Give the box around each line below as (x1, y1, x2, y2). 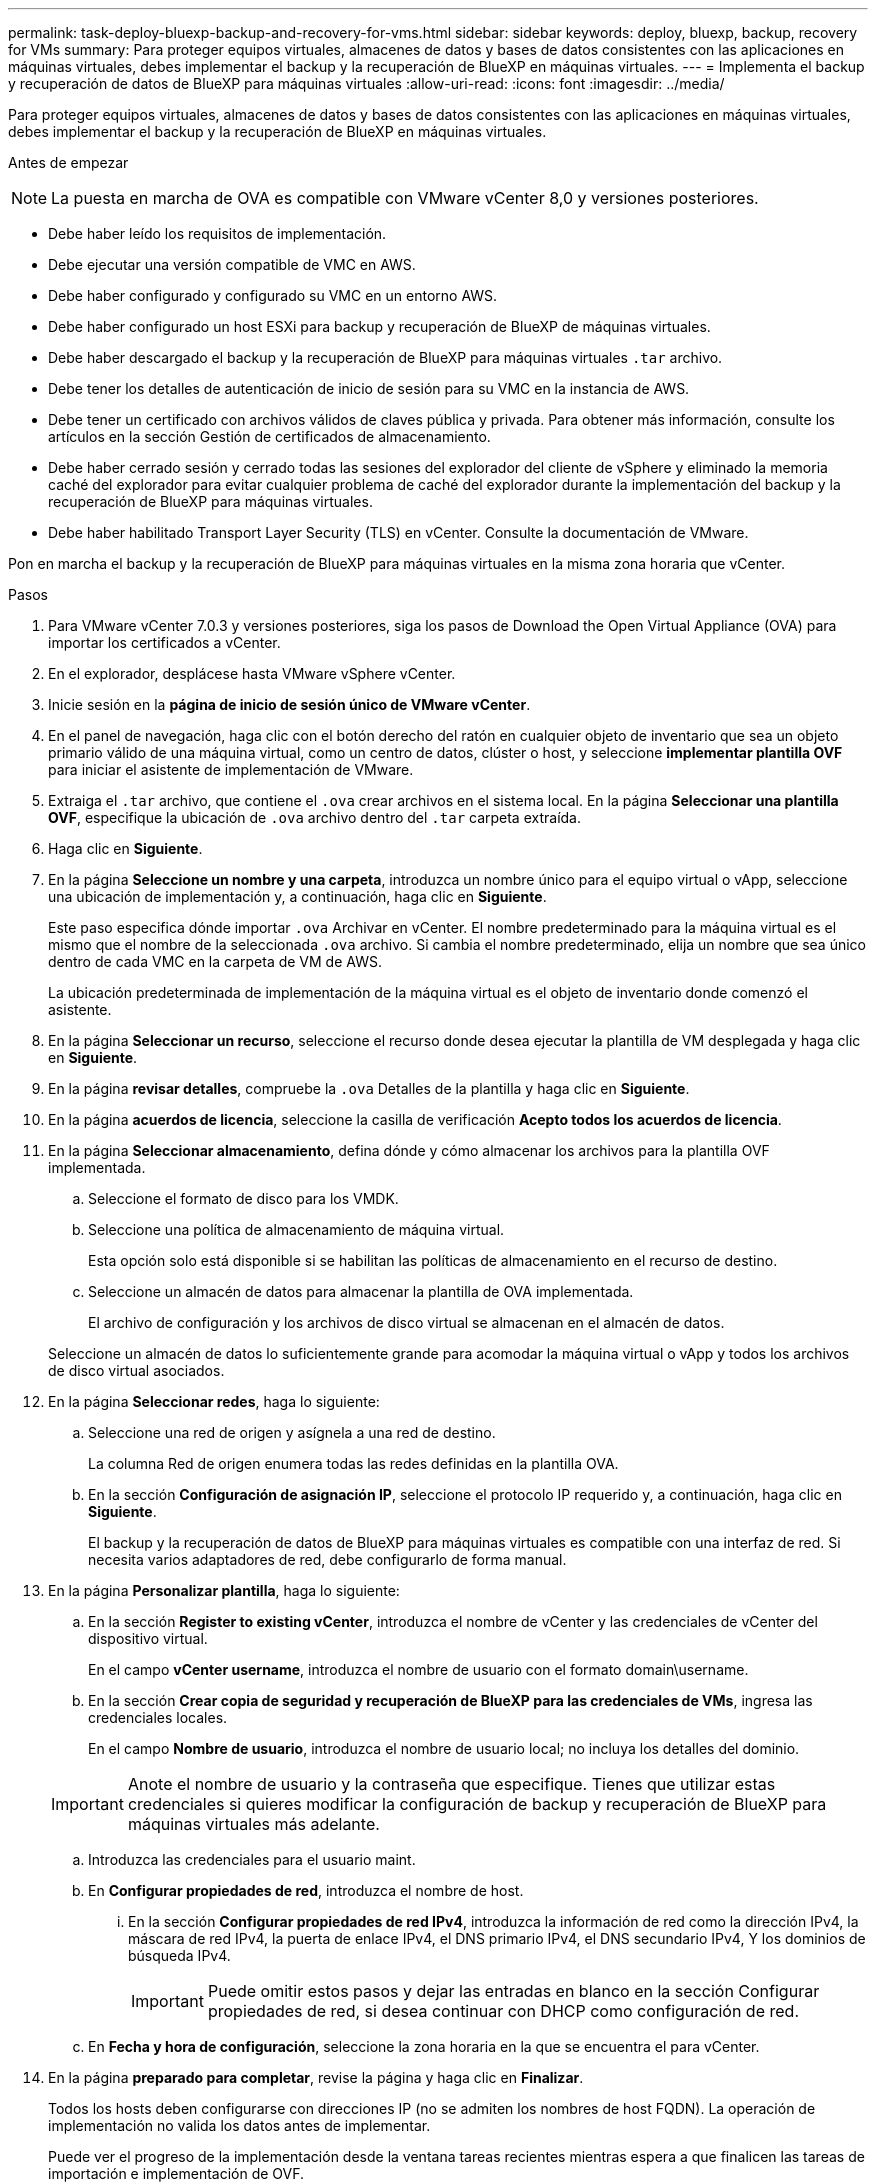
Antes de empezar (8, 154, 129, 171)
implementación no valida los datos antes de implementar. (48, 2117, 431, 2134)
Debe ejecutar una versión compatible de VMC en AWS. (48, 256, 416, 273)
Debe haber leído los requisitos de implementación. (48, 225, 387, 242)
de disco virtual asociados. (48, 1362, 225, 1379)
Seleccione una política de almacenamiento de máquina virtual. (88, 1221, 505, 1238)
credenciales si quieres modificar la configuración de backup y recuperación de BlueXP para (127, 1794, 827, 1814)
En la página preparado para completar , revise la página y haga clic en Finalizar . (48, 2069, 584, 2086)
